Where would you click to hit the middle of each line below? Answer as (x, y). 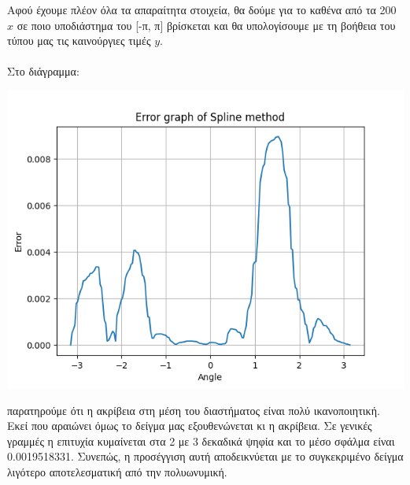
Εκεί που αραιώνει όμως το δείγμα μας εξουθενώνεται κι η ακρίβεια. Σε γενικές (190, 426)
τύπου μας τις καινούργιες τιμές (79, 41)
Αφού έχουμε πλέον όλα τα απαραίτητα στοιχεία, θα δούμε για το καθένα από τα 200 (202, 9)
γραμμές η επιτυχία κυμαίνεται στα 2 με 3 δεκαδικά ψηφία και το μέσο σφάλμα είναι (201, 441)
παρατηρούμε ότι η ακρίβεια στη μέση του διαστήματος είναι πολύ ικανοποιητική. (194, 410)
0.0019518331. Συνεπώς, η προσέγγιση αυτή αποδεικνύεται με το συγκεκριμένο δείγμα (205, 456)
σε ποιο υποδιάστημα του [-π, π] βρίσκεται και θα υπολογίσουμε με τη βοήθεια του (206, 25)
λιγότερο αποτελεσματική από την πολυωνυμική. (117, 471)
